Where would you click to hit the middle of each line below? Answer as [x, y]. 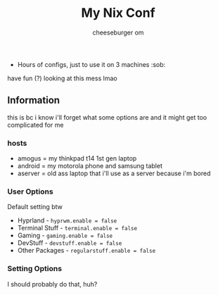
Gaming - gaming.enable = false [65, 236]
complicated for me [36, 125]
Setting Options [34, 269]
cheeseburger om [118, 32]
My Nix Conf [118, 13]
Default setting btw [35, 207]
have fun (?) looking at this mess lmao [62, 78]
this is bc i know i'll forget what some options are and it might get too [107, 117]
